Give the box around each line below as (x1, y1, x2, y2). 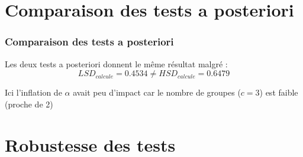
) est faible (259, 86, 298, 99)
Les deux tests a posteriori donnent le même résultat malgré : (5, 57, 228, 70)
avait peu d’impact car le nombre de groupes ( (73, 86, 241, 99)
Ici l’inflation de (5, 86, 62, 99)
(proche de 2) (5, 97, 53, 110)
